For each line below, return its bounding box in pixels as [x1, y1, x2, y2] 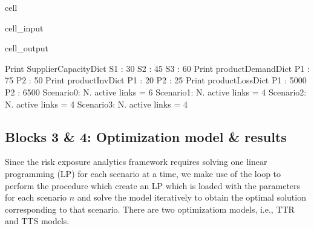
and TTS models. [5, 214, 70, 227]
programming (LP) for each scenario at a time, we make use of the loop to [5, 167, 281, 179]
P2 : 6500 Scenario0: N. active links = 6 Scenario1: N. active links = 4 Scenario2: [5, 85, 307, 98]
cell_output [5, 42, 48, 54]
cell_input [5, 21, 44, 34]
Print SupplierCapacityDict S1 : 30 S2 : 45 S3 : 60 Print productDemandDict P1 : [5, 62, 310, 74]
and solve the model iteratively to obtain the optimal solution [77, 191, 306, 204]
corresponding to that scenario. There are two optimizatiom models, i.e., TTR [5, 202, 295, 215]
